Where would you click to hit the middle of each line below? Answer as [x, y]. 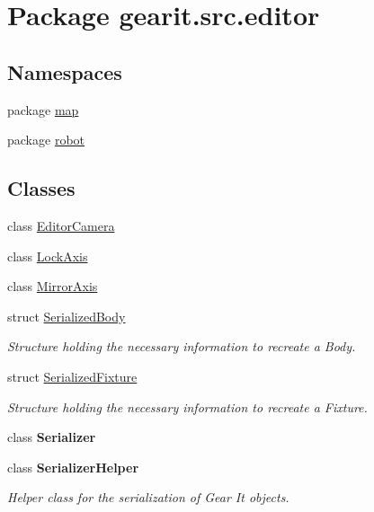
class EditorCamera [61, 225]
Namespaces [65, 71]
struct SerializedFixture [72, 376]
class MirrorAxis [53, 286]
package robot [46, 140]
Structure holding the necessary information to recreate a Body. [182, 346]
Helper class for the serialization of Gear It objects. [148, 497]
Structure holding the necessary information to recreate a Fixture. [187, 406]
